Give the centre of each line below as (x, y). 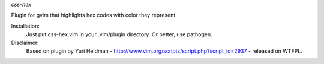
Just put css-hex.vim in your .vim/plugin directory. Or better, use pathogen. (119, 34)
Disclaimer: (25, 43)
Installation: (25, 26)
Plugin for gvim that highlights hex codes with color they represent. (94, 15)
